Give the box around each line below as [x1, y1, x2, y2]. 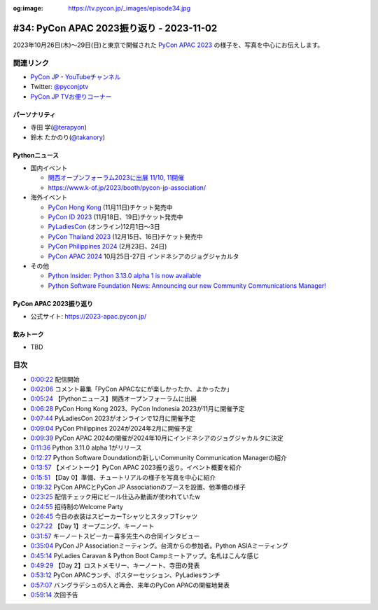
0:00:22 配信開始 [30, 375, 80, 383]
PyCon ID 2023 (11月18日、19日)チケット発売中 [48, 212, 183, 221]
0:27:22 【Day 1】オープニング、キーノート [30, 522, 155, 530]
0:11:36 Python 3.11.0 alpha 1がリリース [30, 443, 142, 452]
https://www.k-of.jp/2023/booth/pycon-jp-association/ [48, 183, 206, 192]
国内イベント [30, 164, 68, 172]
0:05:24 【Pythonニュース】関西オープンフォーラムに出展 [30, 394, 197, 403]
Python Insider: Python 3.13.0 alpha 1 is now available [48, 272, 202, 280]
